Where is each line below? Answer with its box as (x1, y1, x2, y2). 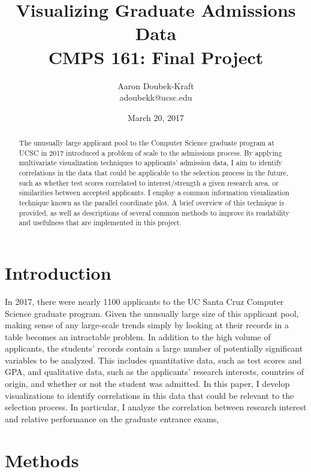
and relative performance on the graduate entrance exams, (5, 412, 219, 425)
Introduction (5, 260, 111, 285)
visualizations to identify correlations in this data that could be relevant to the (5, 389, 294, 401)
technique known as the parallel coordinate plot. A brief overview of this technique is (19, 198, 285, 208)
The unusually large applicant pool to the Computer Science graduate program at (19, 138, 274, 148)
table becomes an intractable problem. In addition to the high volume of (5, 330, 271, 343)
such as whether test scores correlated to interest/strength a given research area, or (19, 177, 279, 187)
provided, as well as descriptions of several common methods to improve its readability (19, 207, 289, 217)
